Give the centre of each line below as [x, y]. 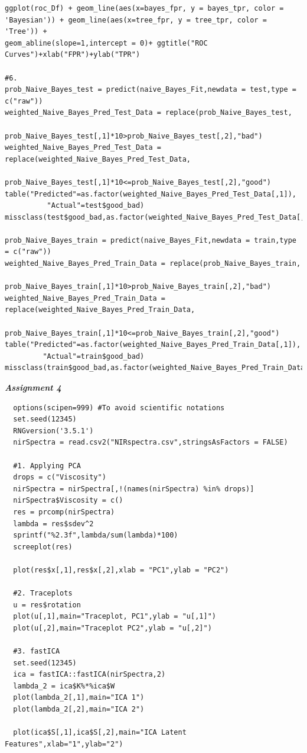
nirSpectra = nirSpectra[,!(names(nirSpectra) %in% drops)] [134, 489]
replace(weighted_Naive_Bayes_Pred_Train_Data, [100, 310]
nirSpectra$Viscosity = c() [68, 501]
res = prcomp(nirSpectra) [64, 512]
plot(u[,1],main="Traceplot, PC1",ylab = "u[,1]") [115, 617]
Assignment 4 [33, 387]
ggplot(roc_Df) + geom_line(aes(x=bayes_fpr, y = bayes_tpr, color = [144, 8]
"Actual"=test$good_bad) [96, 206]
